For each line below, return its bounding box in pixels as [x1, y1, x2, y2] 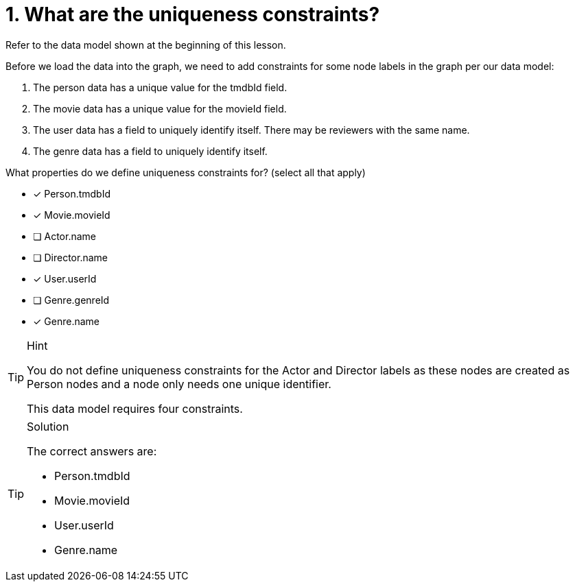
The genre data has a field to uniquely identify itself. [33, 145, 268, 157]
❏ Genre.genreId [33, 293, 110, 306]
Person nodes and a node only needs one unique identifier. [27, 376, 331, 391]
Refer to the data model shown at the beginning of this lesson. [5, 38, 286, 51]
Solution [27, 419, 69, 433]
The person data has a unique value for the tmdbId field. [33, 81, 287, 93]
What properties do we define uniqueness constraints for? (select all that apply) [5, 166, 366, 178]
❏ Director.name [33, 251, 108, 263]
